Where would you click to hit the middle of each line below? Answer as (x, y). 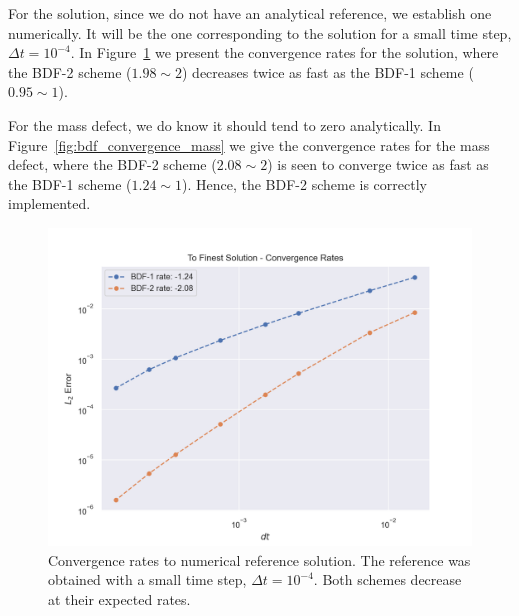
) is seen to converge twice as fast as (378, 164)
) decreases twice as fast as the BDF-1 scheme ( (328, 71)
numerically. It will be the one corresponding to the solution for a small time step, (260, 32)
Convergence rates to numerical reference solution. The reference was (259, 559)
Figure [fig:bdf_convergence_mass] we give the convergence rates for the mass (249, 144)
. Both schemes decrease (387, 579)
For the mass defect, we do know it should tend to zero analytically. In (224, 124)
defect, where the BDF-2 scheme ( (112, 164)
